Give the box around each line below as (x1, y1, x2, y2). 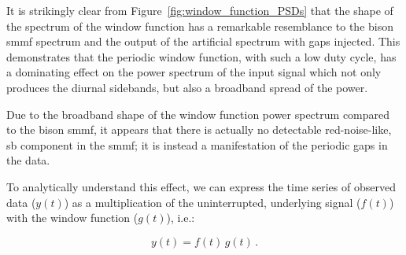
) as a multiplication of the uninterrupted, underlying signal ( (64, 194, 361, 210)
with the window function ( (6, 209, 138, 226)
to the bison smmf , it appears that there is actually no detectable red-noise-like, (6, 121, 392, 138)
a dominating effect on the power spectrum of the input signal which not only (6, 64, 382, 80)
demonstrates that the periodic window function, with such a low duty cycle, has (6, 48, 397, 65)
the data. (6, 152, 50, 168)
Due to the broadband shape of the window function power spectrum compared (6, 105, 390, 122)
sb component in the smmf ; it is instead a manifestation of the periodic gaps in (6, 136, 388, 153)
